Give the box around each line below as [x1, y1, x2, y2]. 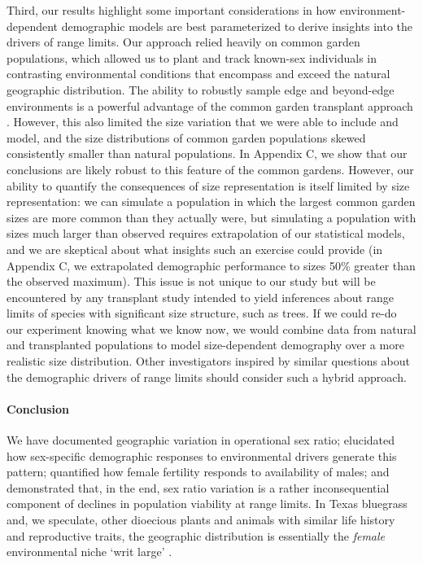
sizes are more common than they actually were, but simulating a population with [7, 208, 416, 226]
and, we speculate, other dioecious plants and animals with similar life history [7, 511, 395, 528]
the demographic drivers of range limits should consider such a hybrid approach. [7, 368, 407, 385]
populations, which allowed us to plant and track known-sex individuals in [7, 49, 377, 66]
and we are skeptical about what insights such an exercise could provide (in [7, 240, 383, 257]
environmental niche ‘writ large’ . [7, 543, 172, 560]
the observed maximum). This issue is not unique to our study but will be [7, 273, 376, 290]
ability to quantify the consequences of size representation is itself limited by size [7, 177, 410, 194]
